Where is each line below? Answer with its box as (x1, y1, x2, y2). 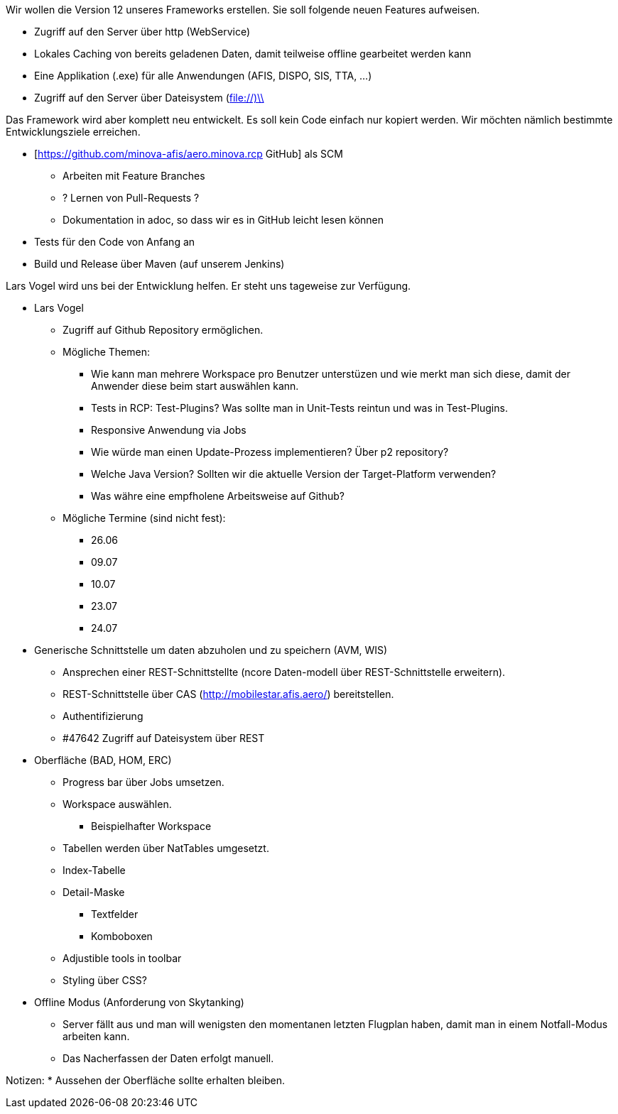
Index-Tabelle (63, 864, 126, 876)
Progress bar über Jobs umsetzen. (63, 776, 224, 788)
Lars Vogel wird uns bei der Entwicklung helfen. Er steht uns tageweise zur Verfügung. (6, 280, 411, 292)
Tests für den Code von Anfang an (34, 236, 195, 248)
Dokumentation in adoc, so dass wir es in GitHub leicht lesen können (63, 214, 384, 226)
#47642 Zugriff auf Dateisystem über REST (63, 732, 265, 744)
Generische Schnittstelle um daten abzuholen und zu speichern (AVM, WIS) (34, 644, 388, 656)
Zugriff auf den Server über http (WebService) (34, 26, 251, 38)
